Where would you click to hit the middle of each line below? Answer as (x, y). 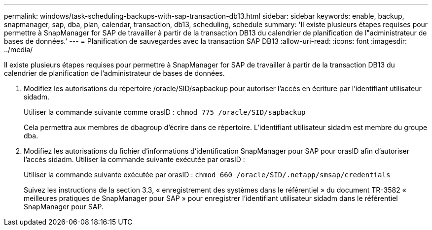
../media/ (18, 49)
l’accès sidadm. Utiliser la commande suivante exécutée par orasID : (134, 159)
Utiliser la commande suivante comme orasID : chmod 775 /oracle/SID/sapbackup (165, 112)
